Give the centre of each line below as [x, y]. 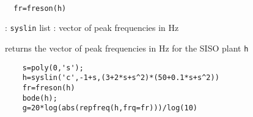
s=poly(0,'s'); [53, 68]
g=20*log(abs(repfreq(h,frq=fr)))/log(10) [110, 108]
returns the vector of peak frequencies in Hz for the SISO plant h [127, 48]
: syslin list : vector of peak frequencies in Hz [92, 28]
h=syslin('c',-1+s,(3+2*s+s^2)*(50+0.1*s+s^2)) [121, 78]
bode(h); [40, 98]
